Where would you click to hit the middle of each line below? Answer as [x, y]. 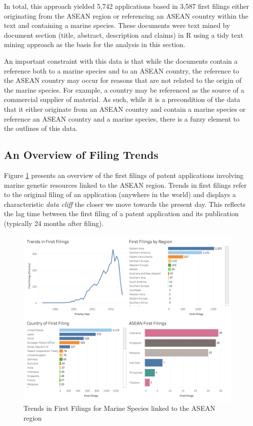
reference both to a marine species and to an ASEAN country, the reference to [122, 70]
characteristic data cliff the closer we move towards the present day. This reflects [125, 204]
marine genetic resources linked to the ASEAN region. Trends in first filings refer [125, 185]
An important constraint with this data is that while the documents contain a [121, 61]
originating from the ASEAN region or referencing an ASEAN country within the [126, 15]
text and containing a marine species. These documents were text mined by [117, 25]
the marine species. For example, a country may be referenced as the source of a [124, 89]
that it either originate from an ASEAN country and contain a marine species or [125, 109]
